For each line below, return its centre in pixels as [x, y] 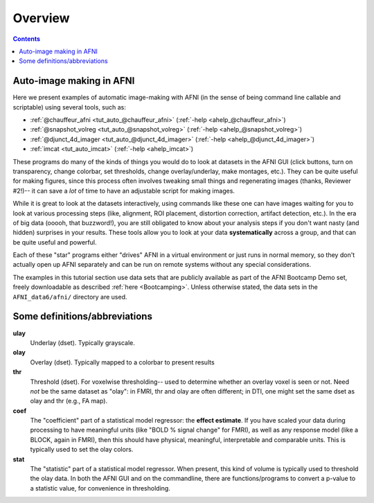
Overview [41, 18]
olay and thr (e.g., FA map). [69, 401]
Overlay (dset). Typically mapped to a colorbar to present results [122, 362]
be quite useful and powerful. [55, 242]
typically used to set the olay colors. [82, 450]
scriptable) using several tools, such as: [69, 107]
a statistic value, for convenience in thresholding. [100, 488]
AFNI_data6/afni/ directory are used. [70, 297]
